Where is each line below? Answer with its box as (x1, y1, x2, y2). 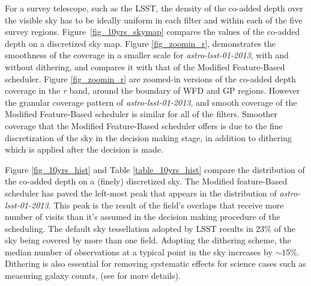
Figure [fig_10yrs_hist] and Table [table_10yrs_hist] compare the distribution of (5, 163, 305, 175)
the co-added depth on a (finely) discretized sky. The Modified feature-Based (5, 175, 288, 187)
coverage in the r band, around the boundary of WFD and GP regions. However (5, 84, 300, 97)
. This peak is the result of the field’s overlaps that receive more (48, 198, 284, 211)
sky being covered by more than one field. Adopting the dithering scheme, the (5, 234, 291, 246)
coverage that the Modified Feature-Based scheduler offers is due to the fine (5, 119, 283, 132)
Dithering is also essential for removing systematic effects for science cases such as (5, 257, 306, 270)
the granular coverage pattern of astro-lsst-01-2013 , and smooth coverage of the (5, 96, 297, 108)
